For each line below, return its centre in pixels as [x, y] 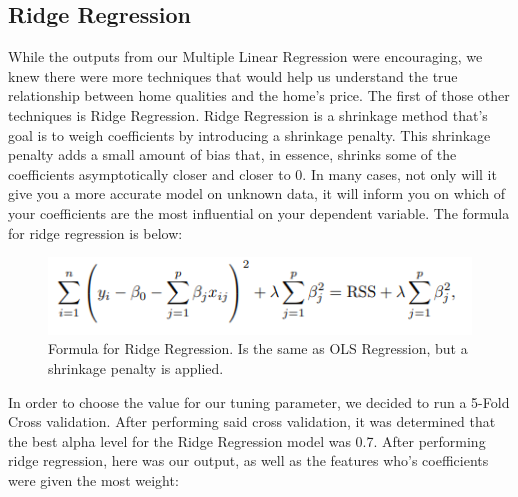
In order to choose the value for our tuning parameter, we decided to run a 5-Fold [259, 401]
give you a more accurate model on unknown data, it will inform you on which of [257, 193]
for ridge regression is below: [95, 232]
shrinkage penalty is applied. [136, 367]
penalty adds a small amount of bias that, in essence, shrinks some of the [232, 154]
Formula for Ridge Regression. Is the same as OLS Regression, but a [258, 348]
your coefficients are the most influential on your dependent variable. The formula [259, 212]
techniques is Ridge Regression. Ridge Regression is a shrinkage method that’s [248, 114]
